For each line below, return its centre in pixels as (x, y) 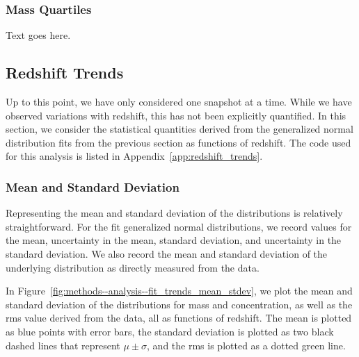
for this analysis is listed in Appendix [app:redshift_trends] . (134, 156)
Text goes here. (38, 35)
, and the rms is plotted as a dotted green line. (246, 345)
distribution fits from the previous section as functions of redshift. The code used (178, 142)
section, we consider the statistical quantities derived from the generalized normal (179, 129)
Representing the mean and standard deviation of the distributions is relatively (174, 213)
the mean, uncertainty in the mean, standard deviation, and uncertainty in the (174, 240)
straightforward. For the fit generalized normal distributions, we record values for (179, 226)
